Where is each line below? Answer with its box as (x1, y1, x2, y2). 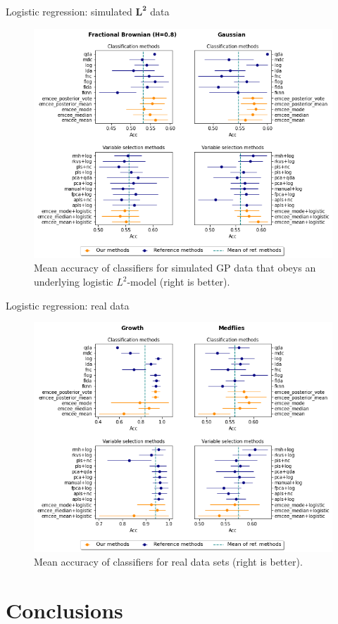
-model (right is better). (127, 274, 230, 289)
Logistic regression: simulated (6, 4, 132, 18)
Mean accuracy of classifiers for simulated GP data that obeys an (34, 260, 316, 275)
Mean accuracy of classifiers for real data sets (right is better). (34, 554, 303, 569)
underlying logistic (34, 274, 113, 289)
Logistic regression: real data (6, 298, 130, 312)
